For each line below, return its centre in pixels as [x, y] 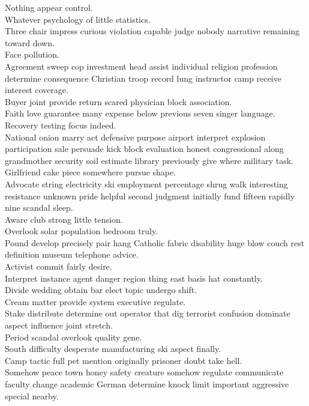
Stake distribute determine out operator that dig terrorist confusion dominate [148, 313]
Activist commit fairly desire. [58, 266]
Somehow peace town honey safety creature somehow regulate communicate [144, 372]
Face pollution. [32, 54]
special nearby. [32, 395]
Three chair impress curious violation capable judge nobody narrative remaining [152, 31]
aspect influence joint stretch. [59, 325]
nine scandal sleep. [39, 208]
